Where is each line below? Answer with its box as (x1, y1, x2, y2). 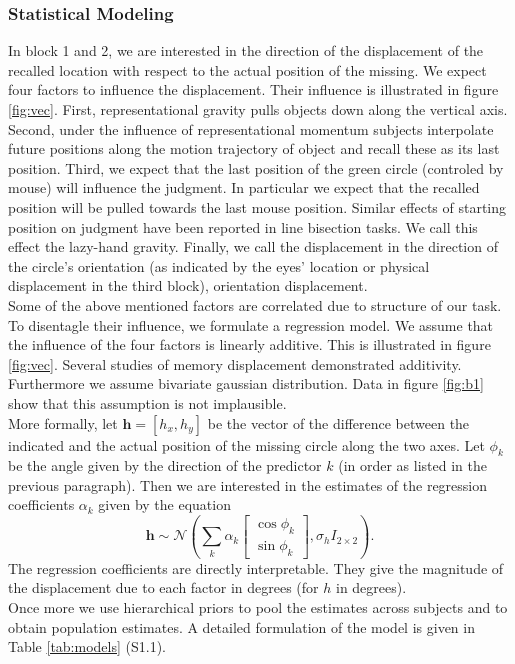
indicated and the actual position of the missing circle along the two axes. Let (8, 434, 485, 455)
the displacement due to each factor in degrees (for (8, 577, 319, 598)
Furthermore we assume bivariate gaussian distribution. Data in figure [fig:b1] (8, 373, 484, 394)
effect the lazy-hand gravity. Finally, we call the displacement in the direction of (8, 236, 498, 257)
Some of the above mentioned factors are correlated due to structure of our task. (8, 294, 502, 315)
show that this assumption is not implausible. (8, 392, 287, 413)
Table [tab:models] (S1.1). (8, 636, 166, 657)
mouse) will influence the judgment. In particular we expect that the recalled (8, 177, 480, 198)
